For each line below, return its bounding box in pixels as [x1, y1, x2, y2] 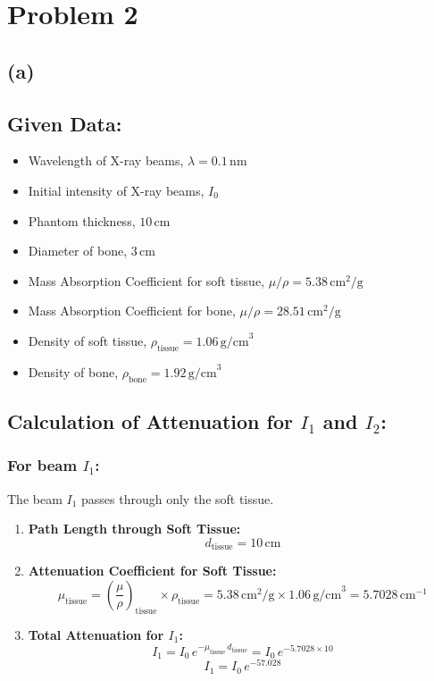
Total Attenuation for [28, 625, 164, 643]
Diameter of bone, [28, 241, 128, 260]
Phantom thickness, [28, 211, 136, 230]
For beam [7, 454, 78, 476]
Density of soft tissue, [28, 331, 147, 349]
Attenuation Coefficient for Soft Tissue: [28, 561, 277, 580]
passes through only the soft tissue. [81, 489, 274, 508]
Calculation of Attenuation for [7, 407, 293, 434]
